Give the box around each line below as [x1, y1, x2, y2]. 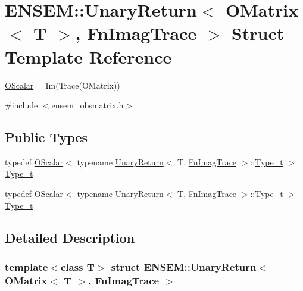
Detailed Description [5, 228, 135, 246]
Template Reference [5, 44, 172, 68]
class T [60, 259, 95, 274]
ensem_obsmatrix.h [51, 99, 124, 111]
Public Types [5, 128, 88, 146]
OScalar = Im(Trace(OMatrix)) [5, 79, 120, 91]
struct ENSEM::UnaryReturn [111, 259, 257, 274]
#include [5, 99, 38, 111]
